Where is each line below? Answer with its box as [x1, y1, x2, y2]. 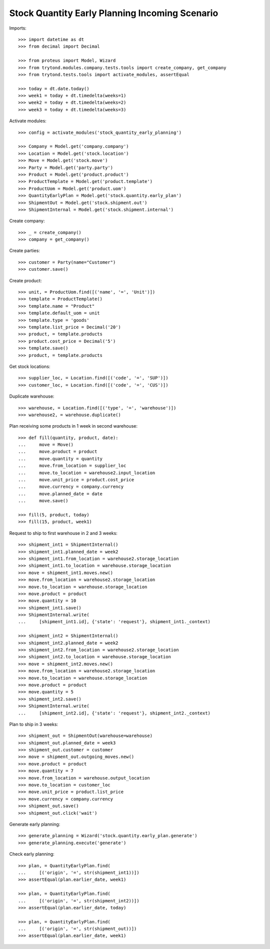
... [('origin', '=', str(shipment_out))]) [18, 926, 137, 932]
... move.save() [18, 498, 68, 504]
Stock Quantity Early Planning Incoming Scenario [9, 8, 218, 19]
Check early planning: [9, 851, 54, 857]
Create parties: [9, 248, 40, 254]
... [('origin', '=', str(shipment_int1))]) [18, 870, 139, 875]
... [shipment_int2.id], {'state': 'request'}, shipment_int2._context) [18, 710, 211, 716]
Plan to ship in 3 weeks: [9, 721, 58, 727]
